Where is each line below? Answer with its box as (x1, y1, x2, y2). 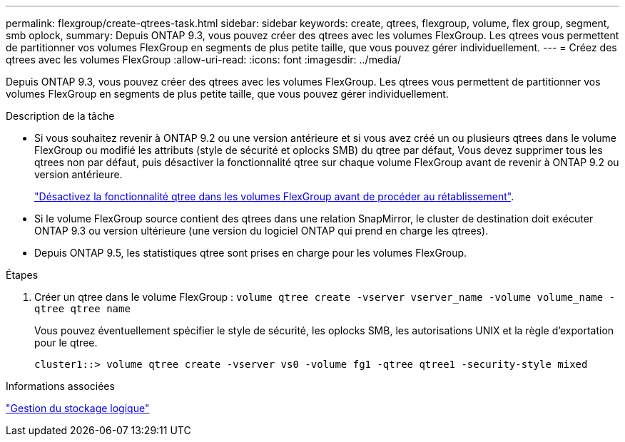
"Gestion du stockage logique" (6, 402, 150, 414)
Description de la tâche (6, 110, 115, 122)
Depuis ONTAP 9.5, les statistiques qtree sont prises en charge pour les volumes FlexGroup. (34, 247, 467, 259)
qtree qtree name (34, 303, 131, 314)
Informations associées (6, 380, 115, 392)
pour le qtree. (34, 336, 98, 349)
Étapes (6, 269, 39, 281)
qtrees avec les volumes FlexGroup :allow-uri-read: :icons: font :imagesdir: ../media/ (6, 53, 401, 66)
